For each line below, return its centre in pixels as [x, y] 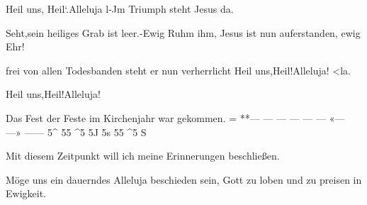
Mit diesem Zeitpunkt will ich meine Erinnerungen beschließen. [143, 156]
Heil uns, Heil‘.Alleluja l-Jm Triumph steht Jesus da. [120, 9]
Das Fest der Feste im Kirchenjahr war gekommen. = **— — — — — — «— [175, 117]
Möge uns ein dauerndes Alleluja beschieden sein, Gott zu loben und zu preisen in [184, 179]
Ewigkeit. [26, 193]
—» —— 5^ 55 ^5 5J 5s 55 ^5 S [76, 132]
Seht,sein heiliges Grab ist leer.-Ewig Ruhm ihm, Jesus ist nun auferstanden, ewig [183, 32]
